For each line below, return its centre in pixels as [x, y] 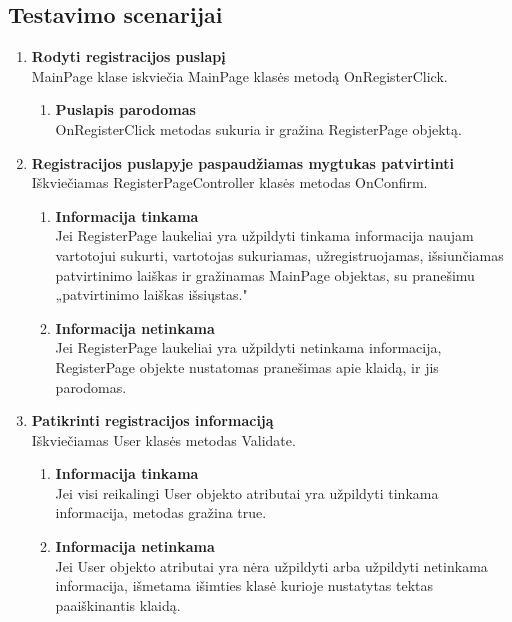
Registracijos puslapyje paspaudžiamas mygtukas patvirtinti [242, 162]
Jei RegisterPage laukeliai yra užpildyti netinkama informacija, [248, 347]
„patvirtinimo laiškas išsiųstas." [151, 294]
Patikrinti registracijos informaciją [152, 420]
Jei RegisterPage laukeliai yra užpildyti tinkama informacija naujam [264, 235]
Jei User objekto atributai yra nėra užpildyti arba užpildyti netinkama [271, 565]
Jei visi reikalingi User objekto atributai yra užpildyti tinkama [247, 492]
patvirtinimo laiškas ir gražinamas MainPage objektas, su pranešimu [265, 274]
